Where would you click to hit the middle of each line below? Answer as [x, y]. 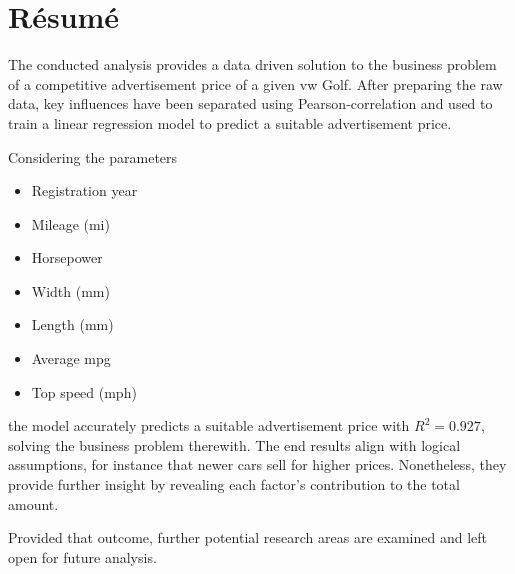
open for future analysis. [82, 556]
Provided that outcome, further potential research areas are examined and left [247, 537]
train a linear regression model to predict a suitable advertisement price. [230, 122]
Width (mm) [70, 290]
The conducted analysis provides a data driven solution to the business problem [252, 64]
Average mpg [71, 358]
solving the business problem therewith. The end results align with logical [234, 444]
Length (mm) [72, 324]
